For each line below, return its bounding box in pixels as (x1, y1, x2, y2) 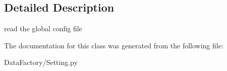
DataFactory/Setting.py (4, 57, 78, 67)
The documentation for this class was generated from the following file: (4, 40, 223, 50)
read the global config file (4, 23, 82, 34)
